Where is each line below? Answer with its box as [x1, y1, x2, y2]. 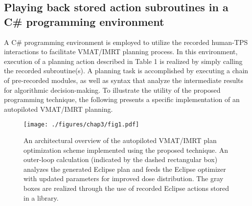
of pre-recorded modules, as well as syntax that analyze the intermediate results [4, 75, 244, 85]
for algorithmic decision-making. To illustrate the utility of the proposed [4, 84, 221, 95]
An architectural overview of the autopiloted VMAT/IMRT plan [23, 135, 217, 145]
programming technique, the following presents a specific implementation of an [4, 94, 240, 104]
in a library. [23, 192, 59, 203]
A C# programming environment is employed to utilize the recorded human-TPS [4, 37, 248, 47]
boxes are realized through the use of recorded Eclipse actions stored [23, 183, 229, 193]
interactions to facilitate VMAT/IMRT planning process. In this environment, [4, 46, 238, 57]
